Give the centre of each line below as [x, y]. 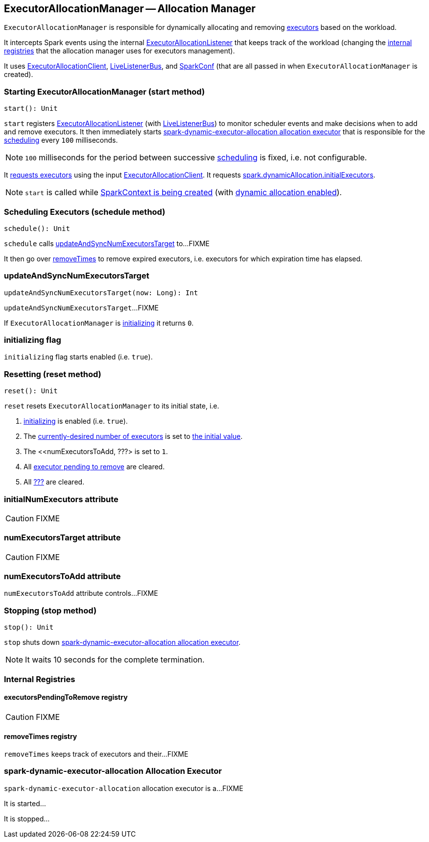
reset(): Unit [31, 391]
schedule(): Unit [37, 228]
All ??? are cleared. [54, 482]
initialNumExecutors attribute [61, 499]
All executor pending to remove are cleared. [94, 467]
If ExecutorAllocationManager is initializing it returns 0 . [99, 323]
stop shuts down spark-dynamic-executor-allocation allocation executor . [122, 642]
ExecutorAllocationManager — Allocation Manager [130, 9]
